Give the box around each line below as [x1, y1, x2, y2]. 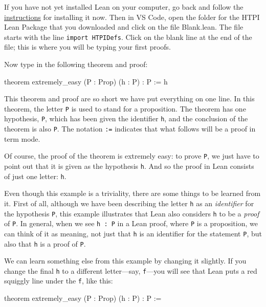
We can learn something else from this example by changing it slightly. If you [4, 255, 247, 266]
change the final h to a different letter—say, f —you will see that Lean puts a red [4, 265, 257, 276]
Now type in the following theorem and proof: [4, 59, 148, 70]
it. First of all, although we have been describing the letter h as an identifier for [4, 198, 254, 208]
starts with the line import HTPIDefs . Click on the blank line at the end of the [4, 31, 252, 42]
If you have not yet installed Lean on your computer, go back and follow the [4, 2, 243, 12]
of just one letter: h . [4, 170, 66, 181]
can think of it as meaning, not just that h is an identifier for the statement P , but [4, 228, 262, 238]
